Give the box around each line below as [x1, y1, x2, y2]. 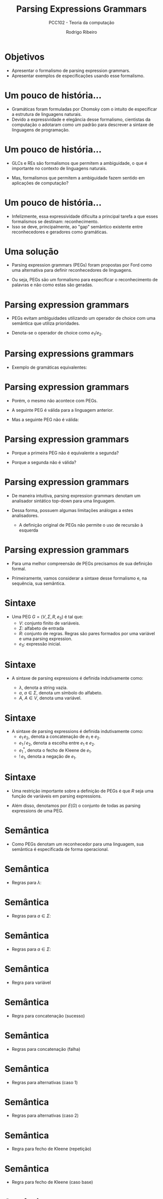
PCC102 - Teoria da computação [48, 20, 115, 25]
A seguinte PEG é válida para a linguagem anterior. [11, 407, 114, 413]
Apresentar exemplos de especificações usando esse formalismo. [11, 72, 145, 79]
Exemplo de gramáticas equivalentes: [11, 364, 87, 370]
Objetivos [4, 51, 45, 62]
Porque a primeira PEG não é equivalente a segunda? [11, 450, 119, 456]
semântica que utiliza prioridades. [11, 320, 80, 326]
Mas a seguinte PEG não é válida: [11, 417, 79, 422]
